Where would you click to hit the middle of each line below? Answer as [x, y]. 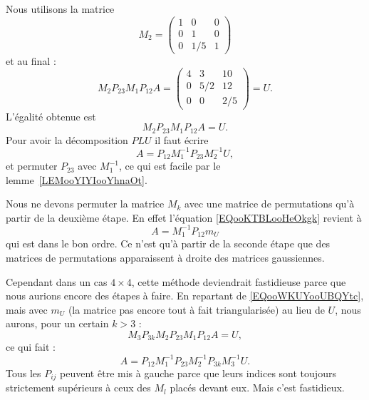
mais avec [27, 309]
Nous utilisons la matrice [60, 9]
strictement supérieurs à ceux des [78, 388]
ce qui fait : [31, 347]
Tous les [24, 373]
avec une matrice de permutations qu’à [270, 204]
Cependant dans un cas [57, 281]
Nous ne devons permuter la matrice [85, 204]
